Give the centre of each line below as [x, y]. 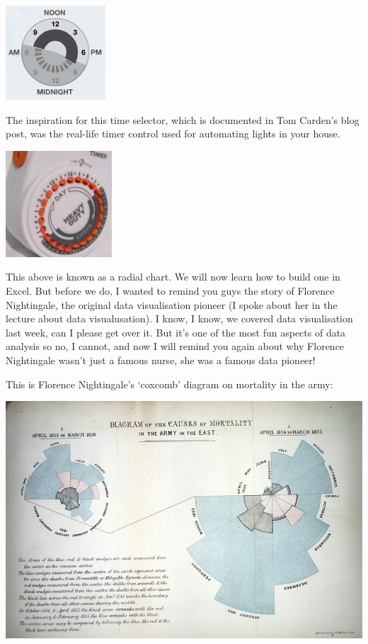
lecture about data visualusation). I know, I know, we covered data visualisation [179, 318]
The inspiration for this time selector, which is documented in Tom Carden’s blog [183, 119]
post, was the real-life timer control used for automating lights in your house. [173, 134]
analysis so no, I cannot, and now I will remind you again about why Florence [175, 346]
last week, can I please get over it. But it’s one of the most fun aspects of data [176, 332]
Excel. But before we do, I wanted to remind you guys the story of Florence [170, 290]
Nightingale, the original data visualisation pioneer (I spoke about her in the [172, 304]
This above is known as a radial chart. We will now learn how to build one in [173, 277]
